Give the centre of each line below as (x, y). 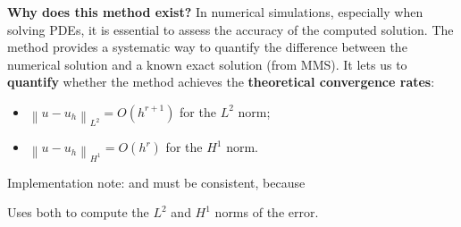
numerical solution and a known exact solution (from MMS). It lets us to (207, 64)
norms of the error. (267, 212)
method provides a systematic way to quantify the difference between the (207, 47)
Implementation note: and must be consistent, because (156, 182)
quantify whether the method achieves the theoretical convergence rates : (221, 82)
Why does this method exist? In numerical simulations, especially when (215, 12)
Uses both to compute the (78, 212)
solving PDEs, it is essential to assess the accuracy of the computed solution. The (230, 29)
